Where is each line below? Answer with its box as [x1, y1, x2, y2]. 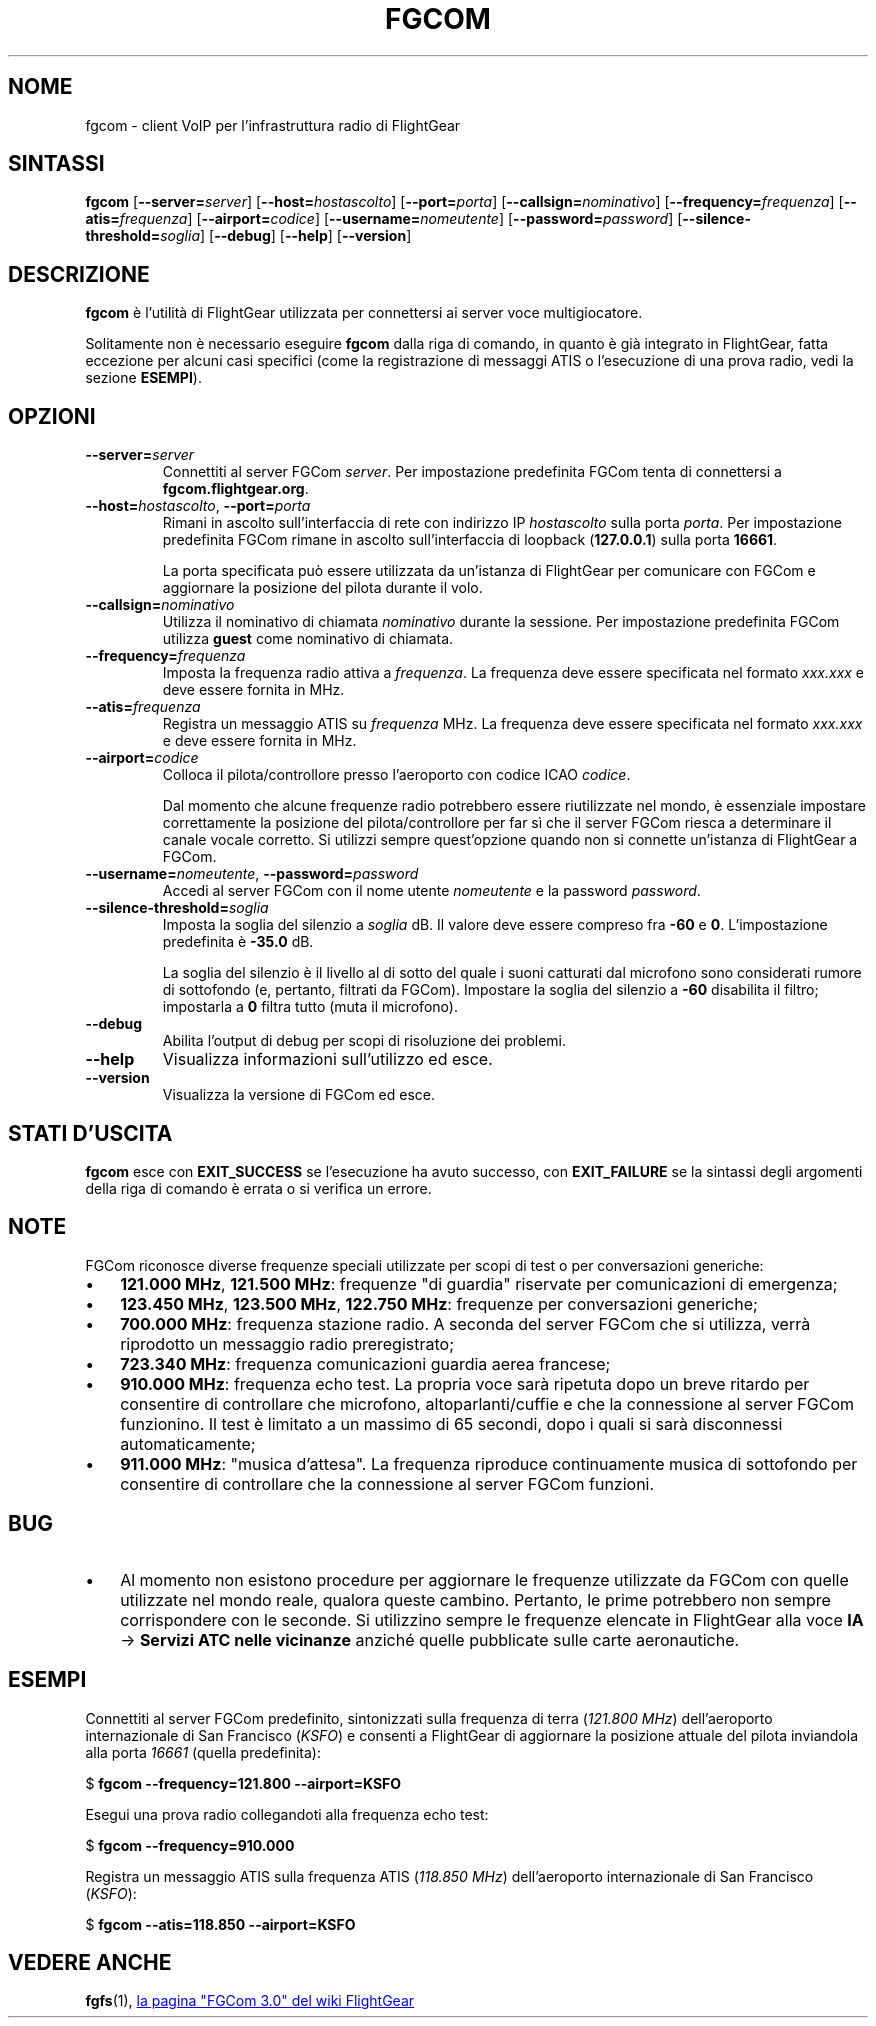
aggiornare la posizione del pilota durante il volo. [162, 579, 483, 597]
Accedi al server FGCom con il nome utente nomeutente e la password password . [162, 882, 701, 900]
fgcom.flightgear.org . [162, 480, 309, 498]
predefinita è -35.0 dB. [162, 933, 314, 951]
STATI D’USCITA [8, 1120, 173, 1146]
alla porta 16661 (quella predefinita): [85, 1743, 322, 1761]
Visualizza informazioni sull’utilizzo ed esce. [162, 1049, 493, 1070]
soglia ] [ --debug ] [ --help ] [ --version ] [160, 227, 412, 245]
